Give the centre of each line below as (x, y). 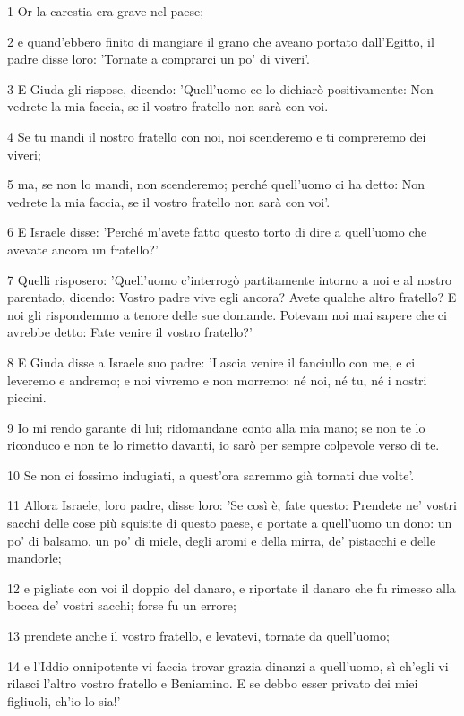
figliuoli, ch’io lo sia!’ (64, 700)
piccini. (27, 397)
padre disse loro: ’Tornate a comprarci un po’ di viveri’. (159, 59)
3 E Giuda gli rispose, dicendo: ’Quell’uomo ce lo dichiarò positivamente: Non (220, 88)
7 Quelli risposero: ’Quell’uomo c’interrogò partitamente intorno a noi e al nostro (229, 279)
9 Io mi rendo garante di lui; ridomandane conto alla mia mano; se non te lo (216, 427)
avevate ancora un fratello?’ (83, 249)
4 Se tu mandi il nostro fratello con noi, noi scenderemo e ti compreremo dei (217, 136)
